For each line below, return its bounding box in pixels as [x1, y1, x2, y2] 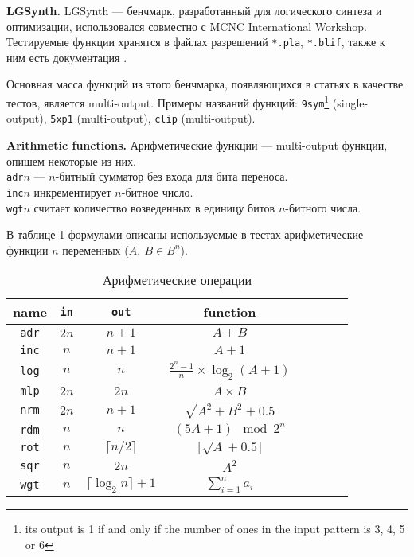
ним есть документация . [6, 49, 127, 65]
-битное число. [121, 183, 193, 200]
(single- [332, 94, 369, 111]
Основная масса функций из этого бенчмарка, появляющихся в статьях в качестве [6, 76, 404, 92]
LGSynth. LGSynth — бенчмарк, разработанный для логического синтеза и [6, 2, 382, 18]
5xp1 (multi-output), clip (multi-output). [50, 110, 256, 127]
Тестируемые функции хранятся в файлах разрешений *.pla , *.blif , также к [6, 33, 385, 50]
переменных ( [62, 241, 129, 258]
